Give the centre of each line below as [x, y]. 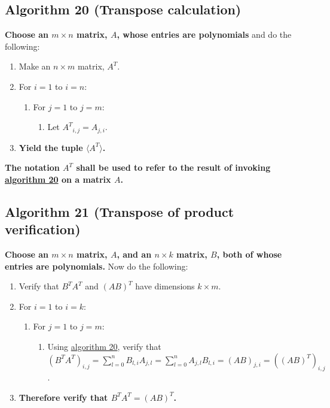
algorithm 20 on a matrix [58, 179]
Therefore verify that [63, 397]
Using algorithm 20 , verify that [104, 346]
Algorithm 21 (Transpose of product [120, 211]
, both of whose [249, 254]
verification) [43, 229]
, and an [134, 254]
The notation [32, 167]
